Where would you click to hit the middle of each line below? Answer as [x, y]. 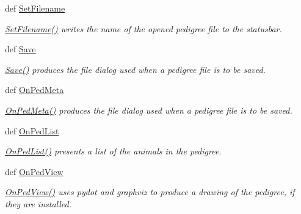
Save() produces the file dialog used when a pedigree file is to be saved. [135, 69]
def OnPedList [32, 130]
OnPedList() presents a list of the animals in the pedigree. [113, 151]
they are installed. [38, 203]
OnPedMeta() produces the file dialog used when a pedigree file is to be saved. [149, 110]
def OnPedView [34, 171]
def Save [20, 49]
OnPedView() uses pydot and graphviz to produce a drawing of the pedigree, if [150, 192]
